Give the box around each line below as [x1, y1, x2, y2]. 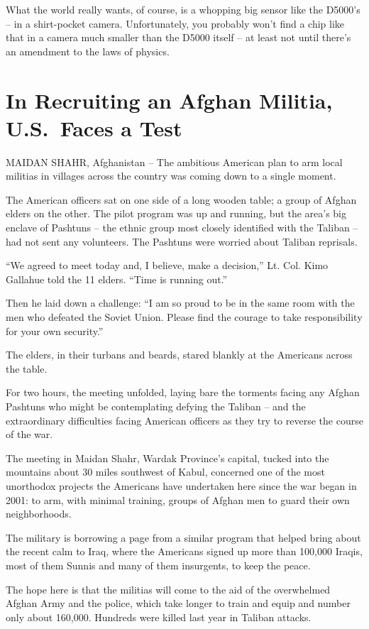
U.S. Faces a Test [6, 113, 182, 142]
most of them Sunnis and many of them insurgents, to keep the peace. [6, 557, 311, 572]
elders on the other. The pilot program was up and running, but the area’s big [6, 206, 347, 221]
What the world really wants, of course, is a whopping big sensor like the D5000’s [6, 2, 360, 16]
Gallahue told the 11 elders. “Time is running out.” [6, 271, 228, 286]
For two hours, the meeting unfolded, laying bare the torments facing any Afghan [6, 385, 360, 400]
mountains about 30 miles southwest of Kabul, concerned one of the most [6, 464, 325, 479]
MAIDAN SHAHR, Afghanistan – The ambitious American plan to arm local [6, 154, 343, 169]
